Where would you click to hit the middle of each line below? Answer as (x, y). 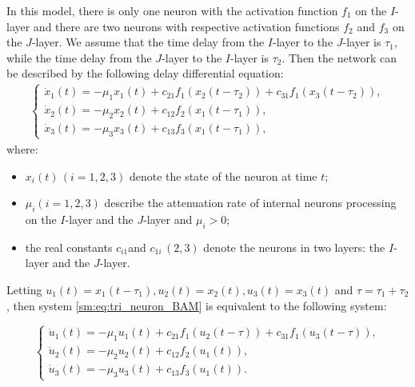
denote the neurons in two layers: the (294, 247)
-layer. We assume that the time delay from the (148, 42)
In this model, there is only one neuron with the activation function (172, 10)
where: (22, 149)
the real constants (69, 247)
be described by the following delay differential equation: (145, 73)
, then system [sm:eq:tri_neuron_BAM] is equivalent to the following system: (197, 305)
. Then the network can (339, 57)
